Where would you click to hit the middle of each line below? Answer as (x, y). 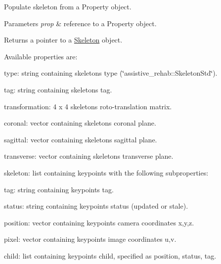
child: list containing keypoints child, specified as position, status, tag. (110, 255)
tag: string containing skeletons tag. (58, 89)
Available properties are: (41, 56)
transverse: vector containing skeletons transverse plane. (89, 156)
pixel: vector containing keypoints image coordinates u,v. (90, 239)
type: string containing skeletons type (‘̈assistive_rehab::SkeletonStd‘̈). (111, 73)
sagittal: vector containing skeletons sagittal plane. (81, 139)
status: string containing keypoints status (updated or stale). (96, 206)
